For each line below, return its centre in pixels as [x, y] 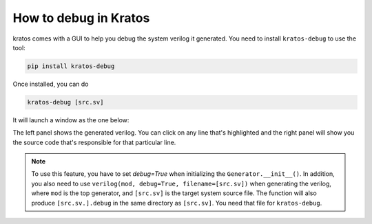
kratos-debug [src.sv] [65, 102]
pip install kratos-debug [71, 66]
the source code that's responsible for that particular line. [94, 142]
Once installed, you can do [51, 84]
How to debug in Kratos [81, 18]
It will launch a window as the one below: [71, 120]
